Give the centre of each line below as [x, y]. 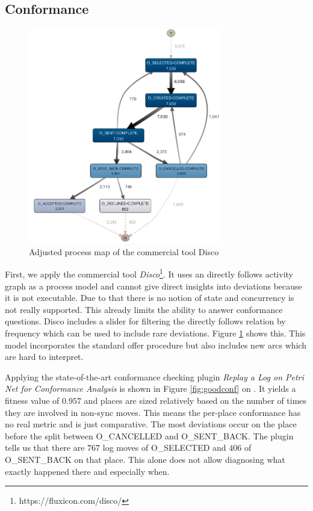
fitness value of [32, 400]
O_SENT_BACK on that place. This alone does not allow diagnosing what [145, 459]
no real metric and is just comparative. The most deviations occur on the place [151, 424]
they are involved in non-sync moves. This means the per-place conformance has [153, 412]
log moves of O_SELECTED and [164, 448]
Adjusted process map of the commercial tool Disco [124, 251]
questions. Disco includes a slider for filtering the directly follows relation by [145, 321]
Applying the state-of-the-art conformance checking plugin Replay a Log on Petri [154, 376]
